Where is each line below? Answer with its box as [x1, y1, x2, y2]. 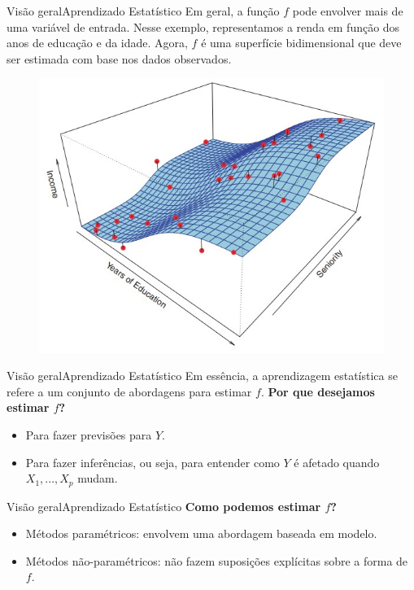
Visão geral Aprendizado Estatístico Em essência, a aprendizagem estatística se [7, 367, 398, 384]
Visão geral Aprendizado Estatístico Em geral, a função [7, 2, 280, 19]
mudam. [77, 470, 118, 487]
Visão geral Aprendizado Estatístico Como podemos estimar [7, 497, 321, 514]
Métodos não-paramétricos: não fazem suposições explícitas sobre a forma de [25, 552, 408, 569]
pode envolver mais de [292, 2, 403, 19]
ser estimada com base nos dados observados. [7, 50, 232, 67]
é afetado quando [294, 453, 380, 470]
